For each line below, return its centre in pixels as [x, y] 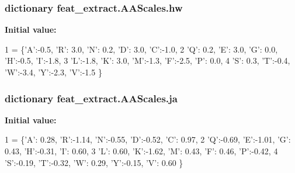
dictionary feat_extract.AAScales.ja [91, 98]
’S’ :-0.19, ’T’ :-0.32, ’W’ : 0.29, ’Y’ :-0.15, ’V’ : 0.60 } [94, 162]
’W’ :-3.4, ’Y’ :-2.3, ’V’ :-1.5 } [53, 72]
